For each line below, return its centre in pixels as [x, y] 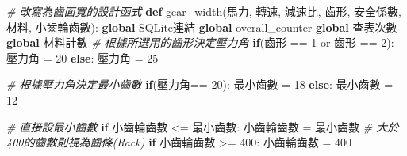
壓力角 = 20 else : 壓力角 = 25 [83, 57]
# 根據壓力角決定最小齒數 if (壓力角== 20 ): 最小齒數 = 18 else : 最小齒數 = [200, 84]
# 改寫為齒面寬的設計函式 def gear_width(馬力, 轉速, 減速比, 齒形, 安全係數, [204, 11]
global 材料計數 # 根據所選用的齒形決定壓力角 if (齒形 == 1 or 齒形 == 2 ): [200, 42]
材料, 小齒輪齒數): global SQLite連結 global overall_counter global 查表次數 [202, 27]
